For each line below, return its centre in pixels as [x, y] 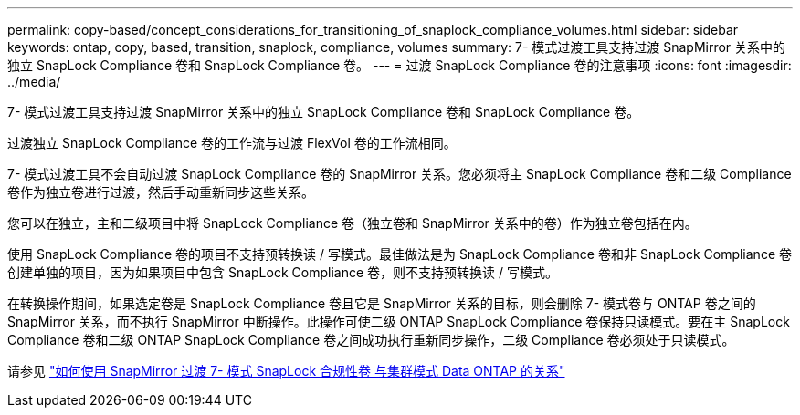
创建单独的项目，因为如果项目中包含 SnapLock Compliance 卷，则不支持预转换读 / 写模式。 [283, 272]
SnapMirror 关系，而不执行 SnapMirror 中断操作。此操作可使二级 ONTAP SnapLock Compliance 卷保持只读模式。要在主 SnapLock [399, 322]
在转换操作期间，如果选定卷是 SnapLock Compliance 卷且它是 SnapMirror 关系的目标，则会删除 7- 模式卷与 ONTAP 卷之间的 [382, 303]
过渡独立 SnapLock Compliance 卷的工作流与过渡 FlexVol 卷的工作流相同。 [232, 143]
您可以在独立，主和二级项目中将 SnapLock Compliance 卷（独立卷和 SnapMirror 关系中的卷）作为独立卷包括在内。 [353, 223]
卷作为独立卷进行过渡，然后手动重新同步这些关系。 [161, 192]
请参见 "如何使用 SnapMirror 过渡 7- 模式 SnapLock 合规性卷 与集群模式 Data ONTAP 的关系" [286, 371]
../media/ [34, 82]
